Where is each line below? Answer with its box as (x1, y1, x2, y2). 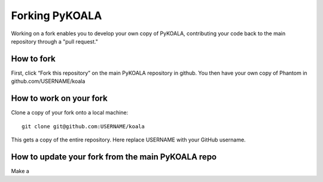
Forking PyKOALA (11, 9, 102, 22)
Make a (11, 167, 29, 174)
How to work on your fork (11, 93, 108, 104)
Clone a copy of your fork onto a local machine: (11, 109, 129, 116)
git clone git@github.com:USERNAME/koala (22, 123, 145, 129)
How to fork (11, 54, 56, 64)
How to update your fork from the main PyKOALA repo (11, 152, 217, 162)
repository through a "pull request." (11, 38, 98, 45)
